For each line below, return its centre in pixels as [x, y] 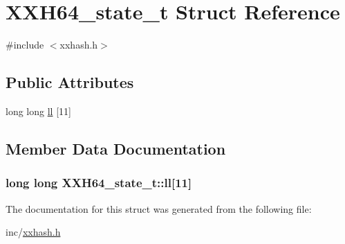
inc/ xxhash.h [33, 232]
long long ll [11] [38, 111]
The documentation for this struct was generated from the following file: [159, 208]
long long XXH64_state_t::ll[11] [99, 183]
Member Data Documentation [116, 148]
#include [25, 45]
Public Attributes [70, 82]
